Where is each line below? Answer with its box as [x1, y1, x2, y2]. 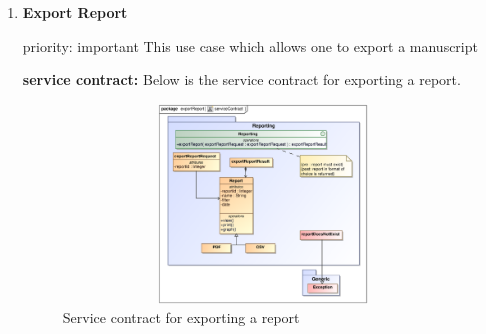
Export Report [22, 2, 128, 22]
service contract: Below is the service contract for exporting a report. [22, 69, 461, 90]
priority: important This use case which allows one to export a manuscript [22, 35, 478, 56]
